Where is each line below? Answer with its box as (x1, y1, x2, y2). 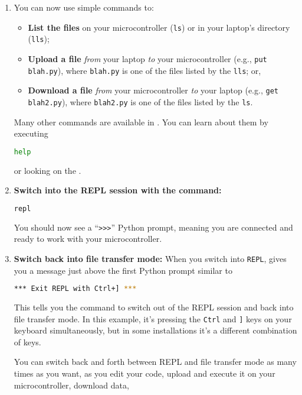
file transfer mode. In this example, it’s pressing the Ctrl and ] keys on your (14, 312, 292, 325)
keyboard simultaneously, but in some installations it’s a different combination (14, 324, 297, 336)
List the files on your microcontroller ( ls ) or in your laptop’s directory (28, 21, 290, 33)
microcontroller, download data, (14, 378, 129, 391)
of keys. (14, 335, 41, 348)
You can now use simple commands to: (14, 1, 154, 13)
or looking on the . (14, 164, 81, 176)
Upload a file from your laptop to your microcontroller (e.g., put (28, 52, 267, 64)
